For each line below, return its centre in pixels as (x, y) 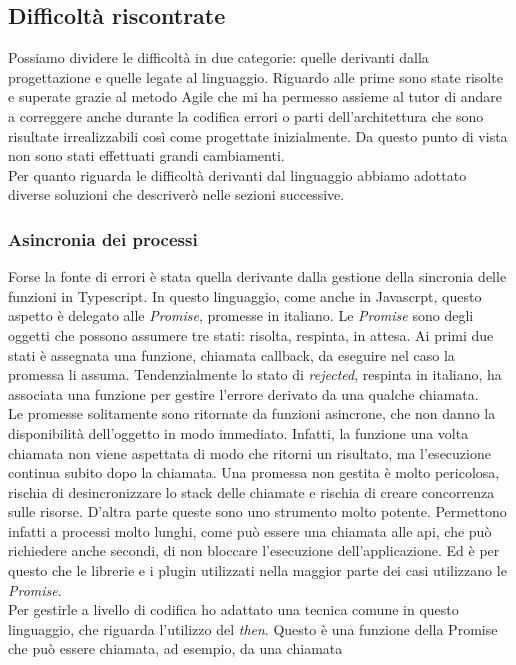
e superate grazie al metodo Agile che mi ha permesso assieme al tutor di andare (255, 96)
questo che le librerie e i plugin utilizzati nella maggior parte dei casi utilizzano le (257, 570)
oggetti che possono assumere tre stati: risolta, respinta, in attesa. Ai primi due (251, 334)
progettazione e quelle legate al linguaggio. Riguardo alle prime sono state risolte (255, 76)
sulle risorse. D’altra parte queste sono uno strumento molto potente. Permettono (257, 511)
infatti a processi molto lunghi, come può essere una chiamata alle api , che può (250, 530)
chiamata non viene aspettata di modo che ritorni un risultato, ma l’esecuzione (249, 452)
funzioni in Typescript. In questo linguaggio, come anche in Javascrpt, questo (245, 295)
